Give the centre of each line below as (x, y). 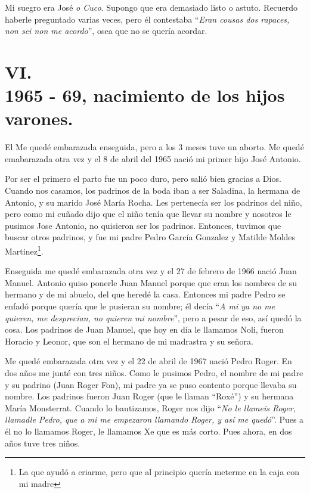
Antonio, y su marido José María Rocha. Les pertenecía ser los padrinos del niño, (154, 202)
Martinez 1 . (24, 250)
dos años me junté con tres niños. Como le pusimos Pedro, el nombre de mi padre (154, 373)
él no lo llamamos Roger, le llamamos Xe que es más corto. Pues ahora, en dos (148, 431)
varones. (39, 118)
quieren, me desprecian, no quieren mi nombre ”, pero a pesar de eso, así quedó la (153, 317)
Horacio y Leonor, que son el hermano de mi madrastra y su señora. (129, 341)
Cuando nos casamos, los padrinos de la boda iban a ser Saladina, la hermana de (153, 190)
